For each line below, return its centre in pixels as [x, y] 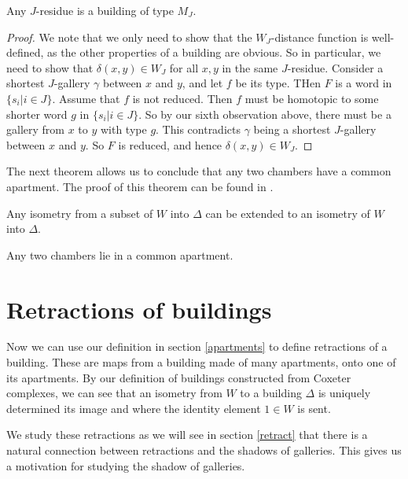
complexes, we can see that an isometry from [114, 393]
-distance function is [320, 37]
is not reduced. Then [182, 98]
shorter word [37, 114]
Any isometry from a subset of [80, 213]
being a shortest [292, 129]
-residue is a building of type [105, 10]
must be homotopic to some [312, 98]
